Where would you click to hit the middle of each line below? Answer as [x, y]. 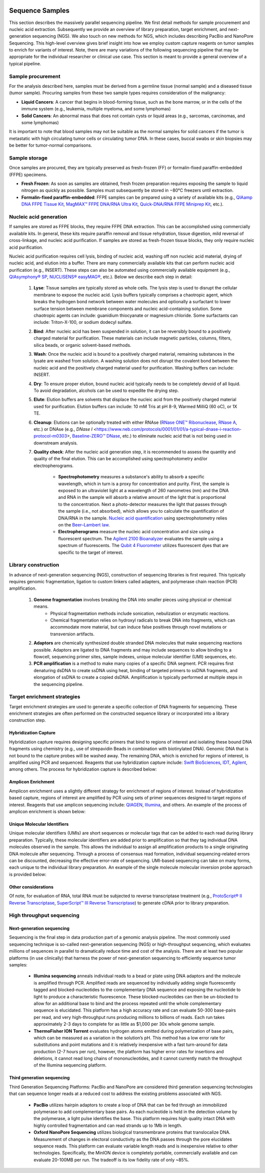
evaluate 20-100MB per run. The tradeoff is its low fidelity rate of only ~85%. [111, 1160]
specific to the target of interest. [91, 552]
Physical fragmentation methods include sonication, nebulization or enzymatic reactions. [140, 613]
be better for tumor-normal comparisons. [51, 145]
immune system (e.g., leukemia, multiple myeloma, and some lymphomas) [96, 109]
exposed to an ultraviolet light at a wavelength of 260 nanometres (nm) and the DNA [144, 491]
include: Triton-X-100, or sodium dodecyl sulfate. [83, 322]
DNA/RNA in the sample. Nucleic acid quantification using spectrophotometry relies [143, 518]
